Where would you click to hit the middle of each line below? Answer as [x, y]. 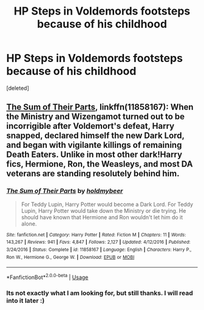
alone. [29, 224]
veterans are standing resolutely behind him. [93, 174]
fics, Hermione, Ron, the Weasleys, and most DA [100, 164]
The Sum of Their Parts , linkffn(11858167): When [100, 107]
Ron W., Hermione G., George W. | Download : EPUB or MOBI [70, 257]
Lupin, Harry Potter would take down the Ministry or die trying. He [104, 210]
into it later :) [25, 300]
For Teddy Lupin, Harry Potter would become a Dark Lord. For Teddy [107, 204]
